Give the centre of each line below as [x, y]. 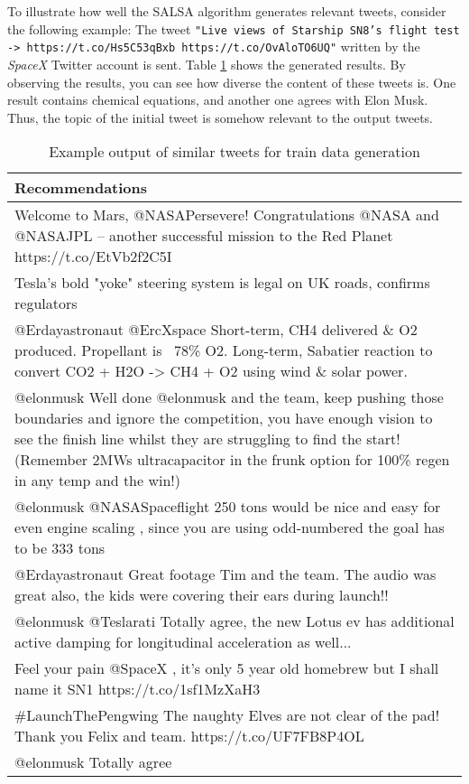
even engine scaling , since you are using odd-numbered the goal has [230, 527]
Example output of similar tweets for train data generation [234, 152]
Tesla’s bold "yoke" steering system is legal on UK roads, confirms [222, 283]
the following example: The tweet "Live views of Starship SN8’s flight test [234, 28]
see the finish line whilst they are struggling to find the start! [207, 439]
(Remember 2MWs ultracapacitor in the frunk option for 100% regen [232, 460]
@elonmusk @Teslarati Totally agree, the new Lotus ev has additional [234, 621]
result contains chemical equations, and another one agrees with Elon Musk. [218, 100]
